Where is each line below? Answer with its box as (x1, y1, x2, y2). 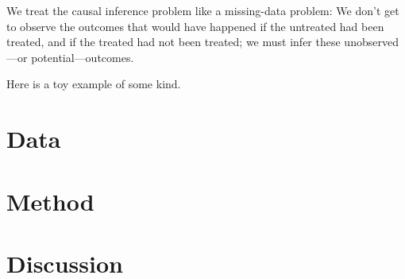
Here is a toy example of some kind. (6, 76, 181, 92)
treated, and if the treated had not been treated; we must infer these (6, 33, 341, 50)
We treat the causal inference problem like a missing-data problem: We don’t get (6, 2, 399, 18)
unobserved (344, 33, 399, 50)
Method (6, 184, 94, 217)
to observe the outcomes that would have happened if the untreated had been (6, 17, 384, 34)
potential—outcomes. (31, 48, 134, 65)
